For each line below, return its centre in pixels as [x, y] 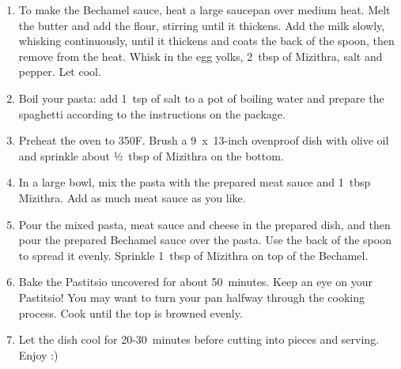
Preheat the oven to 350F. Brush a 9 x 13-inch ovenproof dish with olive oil [204, 140]
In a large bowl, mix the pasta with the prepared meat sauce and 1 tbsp [195, 182]
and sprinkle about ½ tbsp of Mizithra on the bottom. [151, 155]
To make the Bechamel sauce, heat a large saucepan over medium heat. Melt [204, 9]
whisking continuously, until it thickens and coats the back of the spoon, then [206, 41]
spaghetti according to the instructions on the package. [152, 113]
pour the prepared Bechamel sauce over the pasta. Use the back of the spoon [205, 240]
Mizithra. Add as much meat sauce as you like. [132, 197]
